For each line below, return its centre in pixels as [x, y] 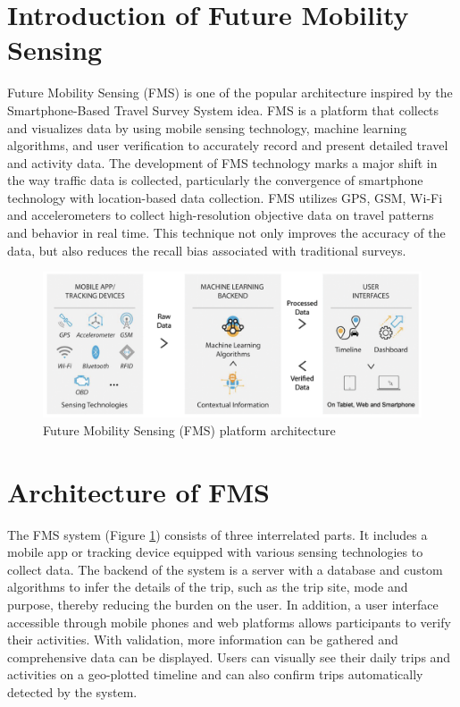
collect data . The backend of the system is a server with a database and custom [225, 569]
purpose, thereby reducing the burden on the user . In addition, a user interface [223, 605]
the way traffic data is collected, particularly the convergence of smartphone [215, 180]
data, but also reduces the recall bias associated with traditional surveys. [207, 250]
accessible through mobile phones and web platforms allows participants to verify [229, 622]
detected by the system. [72, 692]
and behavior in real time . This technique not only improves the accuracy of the [226, 233]
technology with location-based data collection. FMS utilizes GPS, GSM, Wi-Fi [225, 197]
